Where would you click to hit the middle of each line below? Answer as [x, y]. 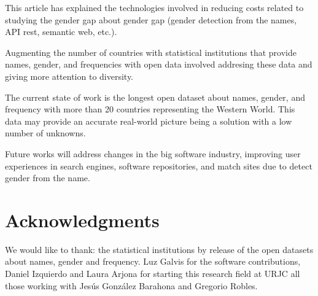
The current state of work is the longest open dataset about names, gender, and [155, 97]
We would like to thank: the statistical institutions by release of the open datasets [159, 249]
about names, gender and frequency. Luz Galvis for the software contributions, [153, 261]
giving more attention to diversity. [69, 76]
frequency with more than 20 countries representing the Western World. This [150, 109]
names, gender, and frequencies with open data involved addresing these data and [159, 64]
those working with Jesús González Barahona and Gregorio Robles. [131, 285]
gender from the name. [48, 178]
